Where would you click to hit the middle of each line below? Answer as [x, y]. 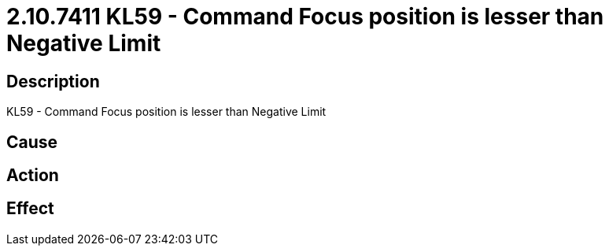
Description [53, 81]
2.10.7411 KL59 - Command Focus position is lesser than [305, 17]
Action [33, 176]
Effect [30, 209]
